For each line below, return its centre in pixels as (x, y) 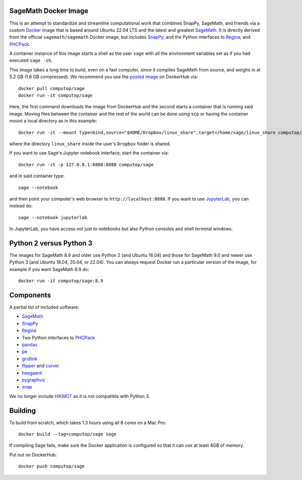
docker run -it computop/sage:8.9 (61, 281)
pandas (30, 345)
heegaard (32, 373)
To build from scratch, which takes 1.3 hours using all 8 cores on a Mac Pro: (88, 423)
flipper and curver (41, 366)
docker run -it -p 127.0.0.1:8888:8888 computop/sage (86, 164)
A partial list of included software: (44, 307)
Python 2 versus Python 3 (51, 243)
